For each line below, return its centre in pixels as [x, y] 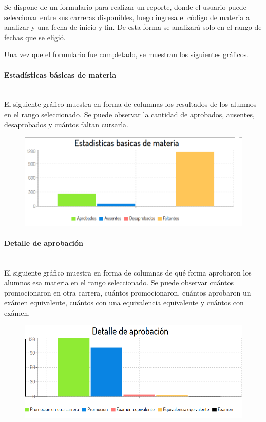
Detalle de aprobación [44, 242]
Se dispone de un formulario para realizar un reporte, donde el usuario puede [125, 7]
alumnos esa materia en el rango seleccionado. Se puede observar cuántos [119, 282]
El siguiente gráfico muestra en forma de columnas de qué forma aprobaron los [128, 272]
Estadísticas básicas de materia [60, 74]
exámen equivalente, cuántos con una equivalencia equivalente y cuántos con [124, 302]
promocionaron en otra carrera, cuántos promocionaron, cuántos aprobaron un [128, 292]
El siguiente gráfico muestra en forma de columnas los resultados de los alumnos [130, 104]
